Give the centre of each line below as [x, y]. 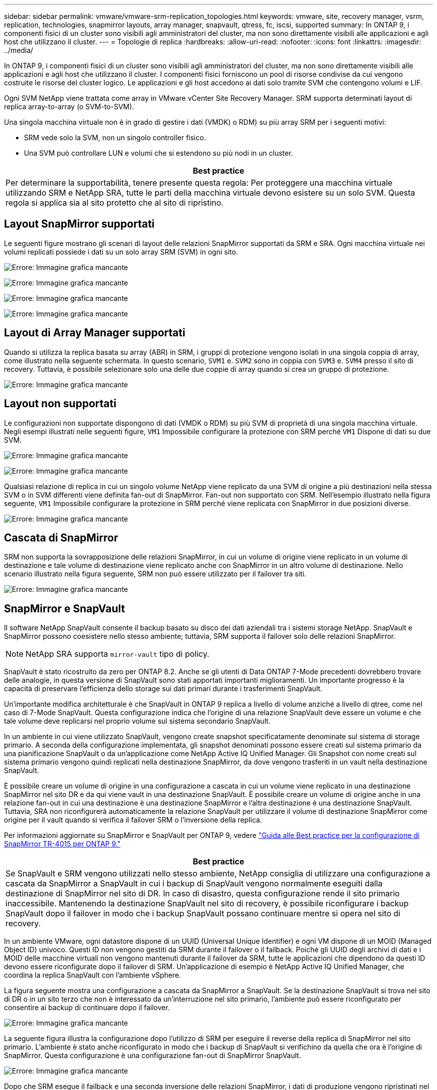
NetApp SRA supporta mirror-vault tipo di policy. [117, 654]
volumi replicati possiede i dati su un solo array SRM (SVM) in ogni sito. [121, 252]
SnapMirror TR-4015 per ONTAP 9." [62, 844]
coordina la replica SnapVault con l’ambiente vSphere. [93, 975]
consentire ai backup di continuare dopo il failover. [87, 1008]
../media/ [19, 50]
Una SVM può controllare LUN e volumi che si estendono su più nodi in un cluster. [159, 153]
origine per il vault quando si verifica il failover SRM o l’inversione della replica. [133, 820]
